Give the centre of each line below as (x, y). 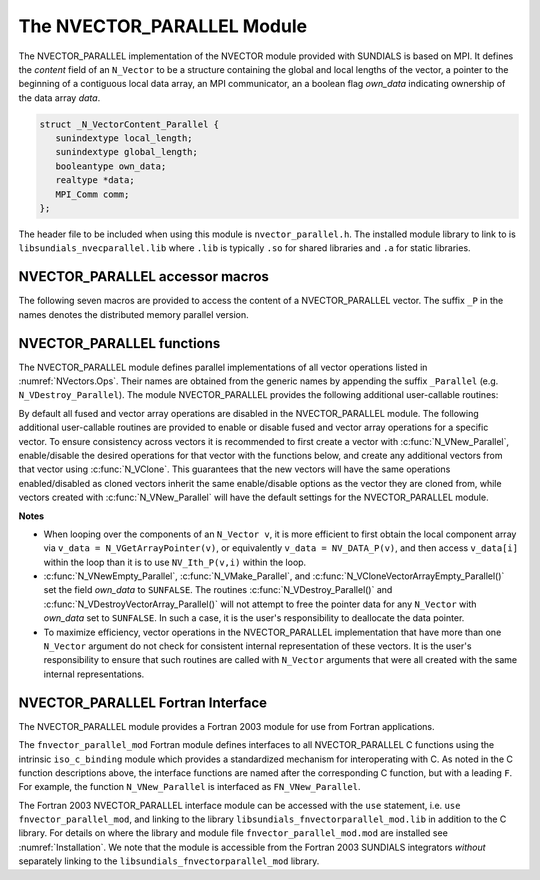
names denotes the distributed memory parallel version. (133, 314)
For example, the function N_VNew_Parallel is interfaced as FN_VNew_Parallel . (189, 787)
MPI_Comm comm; (92, 194)
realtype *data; (95, 180)
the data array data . (59, 97)
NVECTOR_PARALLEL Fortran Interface (143, 702)
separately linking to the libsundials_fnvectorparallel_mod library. (169, 861)
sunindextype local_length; (124, 138)
